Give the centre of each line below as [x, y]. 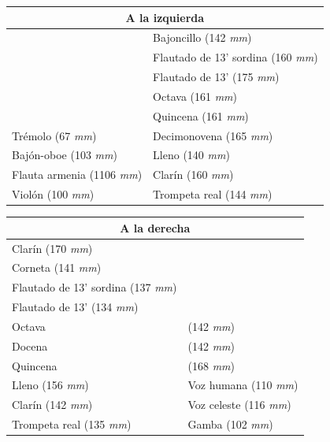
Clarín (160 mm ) [193, 175]
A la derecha [155, 227]
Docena [30, 345]
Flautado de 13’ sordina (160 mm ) [235, 57]
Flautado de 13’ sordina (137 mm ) [95, 287]
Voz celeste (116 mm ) [239, 405]
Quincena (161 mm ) [201, 115]
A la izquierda [165, 17]
